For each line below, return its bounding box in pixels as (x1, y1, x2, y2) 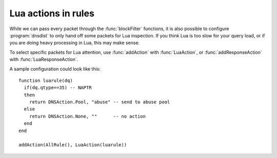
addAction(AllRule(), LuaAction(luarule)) (18, 142, 127, 148)
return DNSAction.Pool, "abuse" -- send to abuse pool (29, 99, 170, 105)
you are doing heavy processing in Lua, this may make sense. (9, 40, 140, 46)
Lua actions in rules (9, 8, 95, 19)
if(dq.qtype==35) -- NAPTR (24, 85, 92, 91)
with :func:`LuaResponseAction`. (9, 56, 78, 62)
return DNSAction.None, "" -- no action (29, 113, 146, 119)
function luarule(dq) (18, 77, 73, 83)
